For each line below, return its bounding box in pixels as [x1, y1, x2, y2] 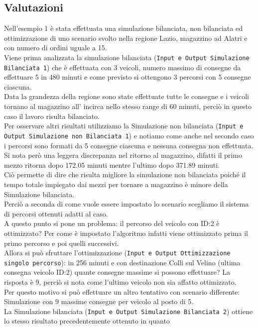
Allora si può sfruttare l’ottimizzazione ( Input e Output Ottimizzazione [4, 247, 231, 258]
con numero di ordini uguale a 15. [4, 42, 107, 53]
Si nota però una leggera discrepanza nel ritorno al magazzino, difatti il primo [4, 150, 242, 160]
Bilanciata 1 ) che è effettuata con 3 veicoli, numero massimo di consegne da [4, 62, 241, 72]
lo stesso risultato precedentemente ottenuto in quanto [4, 316, 170, 326]
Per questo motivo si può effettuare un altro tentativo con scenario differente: [4, 286, 240, 297]
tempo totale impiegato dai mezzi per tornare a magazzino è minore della [4, 179, 228, 189]
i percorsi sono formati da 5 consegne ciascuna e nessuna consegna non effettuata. [4, 140, 254, 150]
